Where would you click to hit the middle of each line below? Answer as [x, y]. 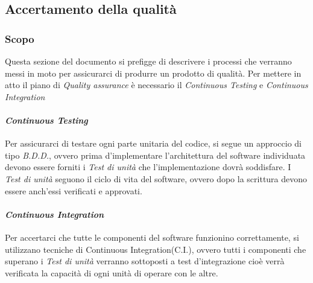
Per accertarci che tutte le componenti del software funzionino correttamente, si [152, 237]
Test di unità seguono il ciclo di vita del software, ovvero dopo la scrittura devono [156, 178]
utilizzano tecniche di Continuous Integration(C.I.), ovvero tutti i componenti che [156, 249]
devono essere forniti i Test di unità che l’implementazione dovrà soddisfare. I [148, 167]
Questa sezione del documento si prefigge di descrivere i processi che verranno [148, 61]
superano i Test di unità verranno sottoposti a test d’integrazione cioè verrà [145, 261]
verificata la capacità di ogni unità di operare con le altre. [112, 272]
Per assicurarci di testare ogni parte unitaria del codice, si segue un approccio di [153, 143]
